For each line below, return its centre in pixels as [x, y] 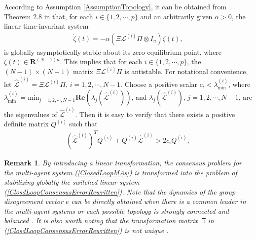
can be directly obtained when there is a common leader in [159, 201]
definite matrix [26, 124]
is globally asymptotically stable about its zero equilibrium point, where [113, 52]
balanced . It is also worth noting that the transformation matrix [101, 220]
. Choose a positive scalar [159, 84]
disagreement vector [34, 201]
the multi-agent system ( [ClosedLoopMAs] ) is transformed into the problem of [121, 172]
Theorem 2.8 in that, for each [49, 16]
